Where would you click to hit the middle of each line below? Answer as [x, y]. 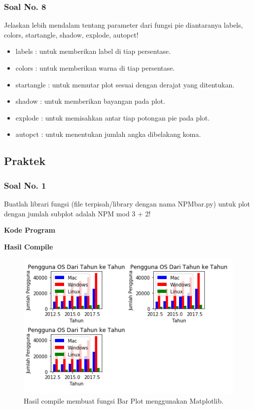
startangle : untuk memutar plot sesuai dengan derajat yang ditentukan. [125, 84]
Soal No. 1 [25, 185]
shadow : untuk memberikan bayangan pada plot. [90, 101]
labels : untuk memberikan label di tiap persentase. [93, 51]
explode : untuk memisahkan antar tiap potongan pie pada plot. [113, 117]
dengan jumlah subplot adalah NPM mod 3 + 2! [77, 213]
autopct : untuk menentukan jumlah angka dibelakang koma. [108, 134]
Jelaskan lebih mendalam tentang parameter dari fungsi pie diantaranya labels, [124, 25]
